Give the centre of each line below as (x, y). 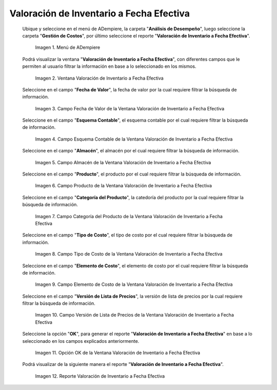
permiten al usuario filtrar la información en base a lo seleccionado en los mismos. (110, 66)
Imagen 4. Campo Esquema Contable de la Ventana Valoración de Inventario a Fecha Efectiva (134, 139)
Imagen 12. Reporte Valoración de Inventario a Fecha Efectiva (100, 376)
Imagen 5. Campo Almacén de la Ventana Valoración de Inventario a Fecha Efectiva (123, 162)
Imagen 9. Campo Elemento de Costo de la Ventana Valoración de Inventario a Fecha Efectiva (134, 284)
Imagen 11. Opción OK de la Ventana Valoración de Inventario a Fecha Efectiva (117, 353)
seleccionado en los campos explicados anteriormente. (81, 341)
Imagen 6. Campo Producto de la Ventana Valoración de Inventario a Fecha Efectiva (124, 186)
